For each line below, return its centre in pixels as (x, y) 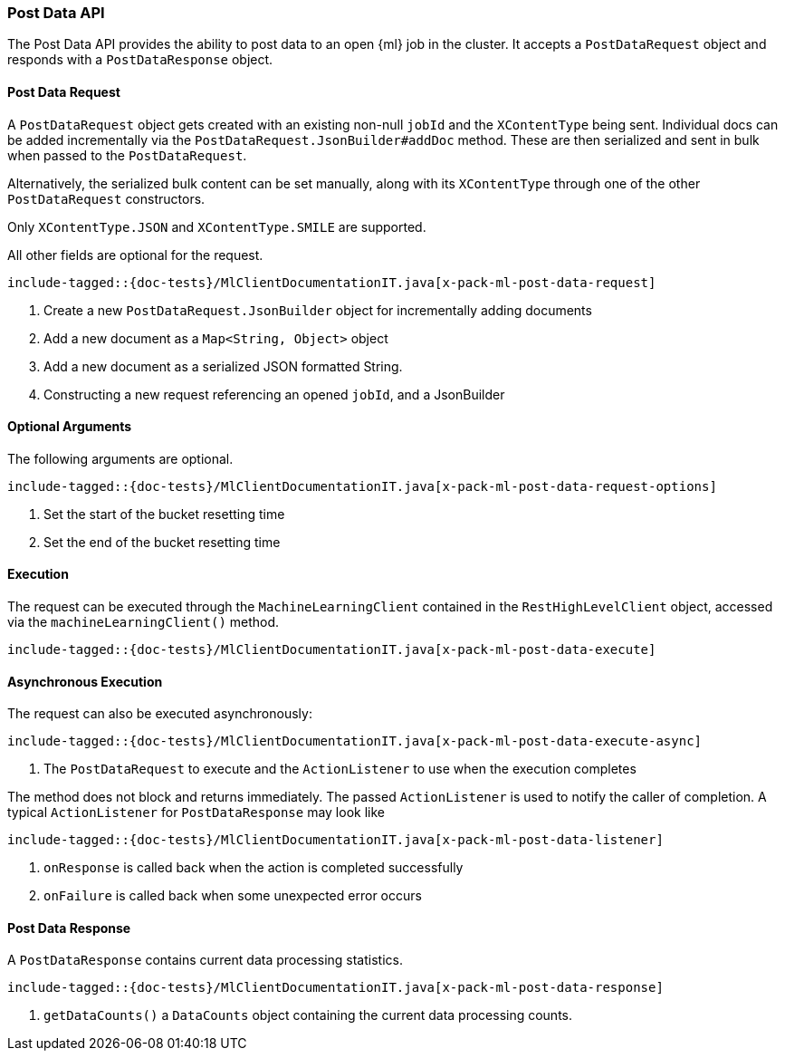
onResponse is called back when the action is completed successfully (254, 868)
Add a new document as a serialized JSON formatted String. (223, 366)
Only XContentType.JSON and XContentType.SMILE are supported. (217, 226)
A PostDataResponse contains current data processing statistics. (205, 960)
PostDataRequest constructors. (106, 198)
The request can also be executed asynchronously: (160, 714)
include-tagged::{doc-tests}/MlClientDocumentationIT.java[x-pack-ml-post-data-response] (335, 988)
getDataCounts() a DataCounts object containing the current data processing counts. (308, 1015)
